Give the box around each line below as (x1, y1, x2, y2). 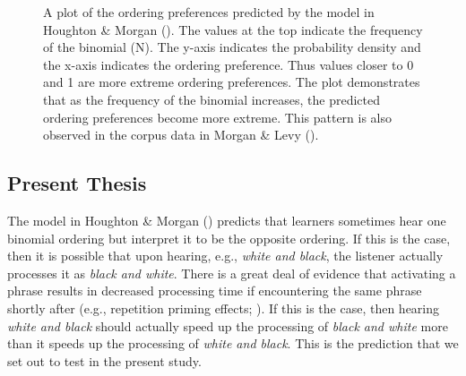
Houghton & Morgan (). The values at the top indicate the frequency (43, 20, 423, 38)
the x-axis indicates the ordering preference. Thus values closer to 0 (43, 55, 414, 73)
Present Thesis (7, 169, 147, 197)
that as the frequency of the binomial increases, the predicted (43, 90, 381, 108)
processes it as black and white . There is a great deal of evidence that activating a (7, 263, 456, 282)
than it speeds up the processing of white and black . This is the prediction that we (7, 334, 459, 353)
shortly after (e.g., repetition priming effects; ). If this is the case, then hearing (7, 298, 440, 317)
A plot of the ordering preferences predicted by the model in (43, 3, 375, 21)
